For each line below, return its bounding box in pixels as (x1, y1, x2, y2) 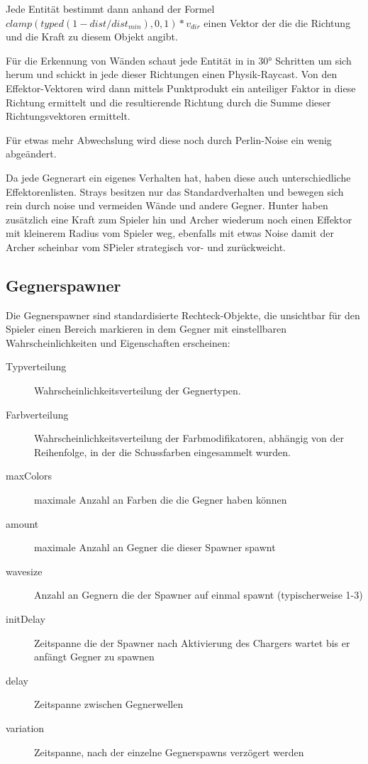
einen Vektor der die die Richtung (203, 15, 351, 30)
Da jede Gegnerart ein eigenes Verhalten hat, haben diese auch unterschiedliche (6, 170, 351, 184)
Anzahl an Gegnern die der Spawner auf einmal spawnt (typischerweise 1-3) (34, 587, 363, 602)
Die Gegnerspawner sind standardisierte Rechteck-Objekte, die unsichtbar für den (6, 307, 360, 322)
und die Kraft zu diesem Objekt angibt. (6, 29, 178, 44)
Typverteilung (6, 359, 67, 374)
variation (6, 720, 45, 735)
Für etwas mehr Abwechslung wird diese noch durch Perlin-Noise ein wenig (6, 132, 332, 147)
